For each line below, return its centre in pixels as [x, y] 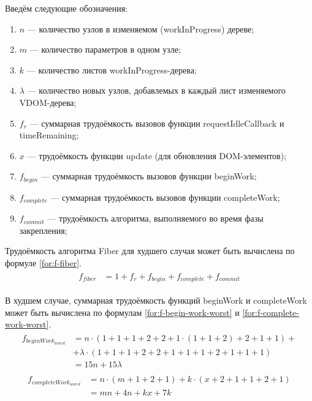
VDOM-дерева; [48, 102]
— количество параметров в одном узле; [105, 49]
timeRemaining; [49, 135]
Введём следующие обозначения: [67, 8]
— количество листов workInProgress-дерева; [112, 69]
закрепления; [43, 230]
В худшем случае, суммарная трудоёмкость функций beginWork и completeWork [156, 300]
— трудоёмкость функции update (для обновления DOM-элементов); [157, 155]
